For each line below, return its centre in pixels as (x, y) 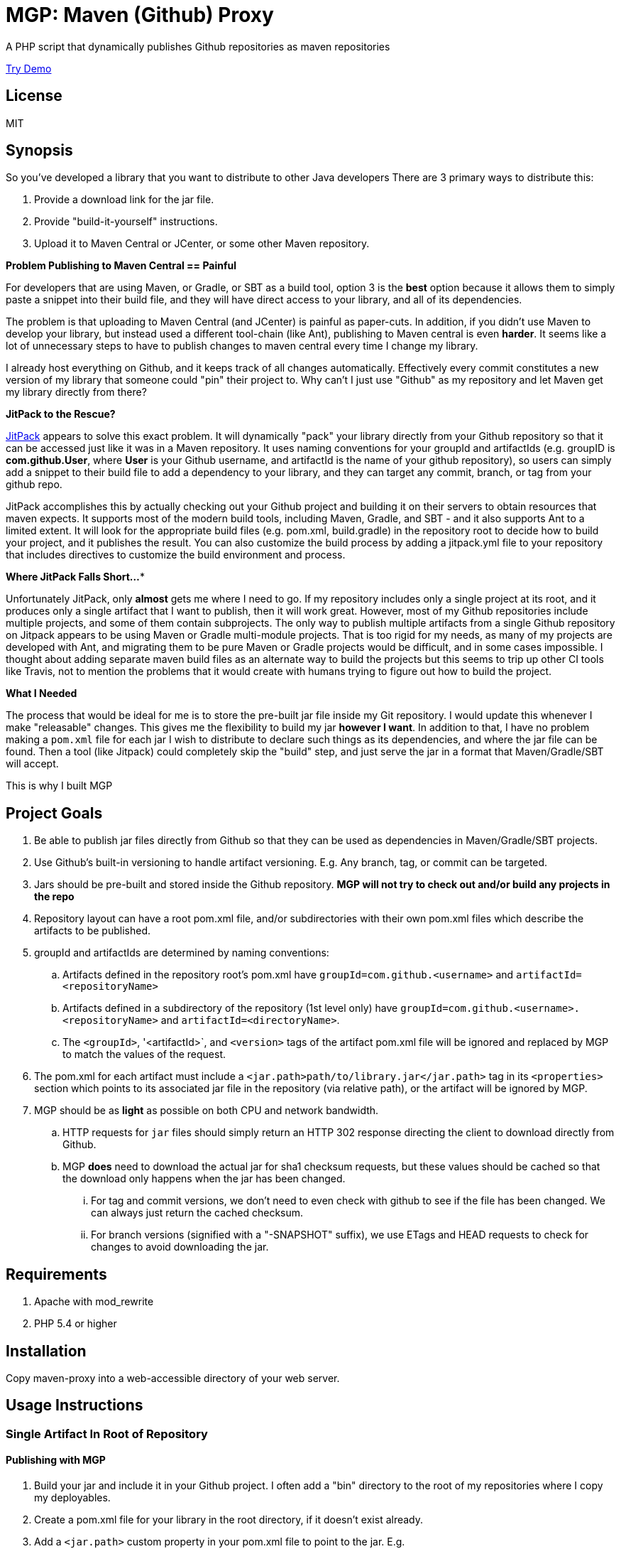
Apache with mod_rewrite (94, 1302)
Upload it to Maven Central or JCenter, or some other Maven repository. (202, 244)
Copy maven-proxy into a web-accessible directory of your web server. (173, 1378)
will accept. (32, 764)
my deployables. (72, 1498)
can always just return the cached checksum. (197, 1213)
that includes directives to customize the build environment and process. (176, 555)
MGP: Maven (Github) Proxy (140, 15)
